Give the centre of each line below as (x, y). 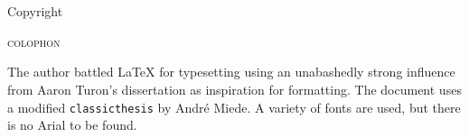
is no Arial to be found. (72, 125)
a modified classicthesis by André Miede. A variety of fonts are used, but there (234, 107)
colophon (34, 41)
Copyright (35, 11)
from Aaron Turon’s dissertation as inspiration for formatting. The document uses (234, 89)
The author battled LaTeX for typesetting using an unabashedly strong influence (231, 72)
